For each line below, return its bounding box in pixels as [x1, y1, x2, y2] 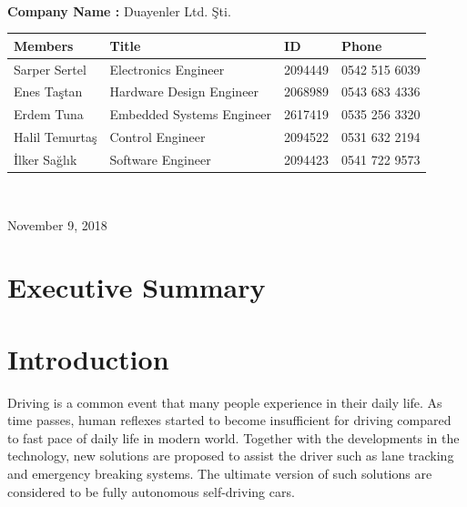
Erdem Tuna [14, 105, 84, 124]
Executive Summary [7, 269, 266, 306]
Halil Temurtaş [14, 127, 97, 147]
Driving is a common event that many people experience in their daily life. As [7, 392, 442, 411]
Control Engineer [109, 127, 206, 147]
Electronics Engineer [109, 59, 225, 78]
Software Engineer [109, 149, 211, 168]
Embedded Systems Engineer [109, 105, 272, 124]
